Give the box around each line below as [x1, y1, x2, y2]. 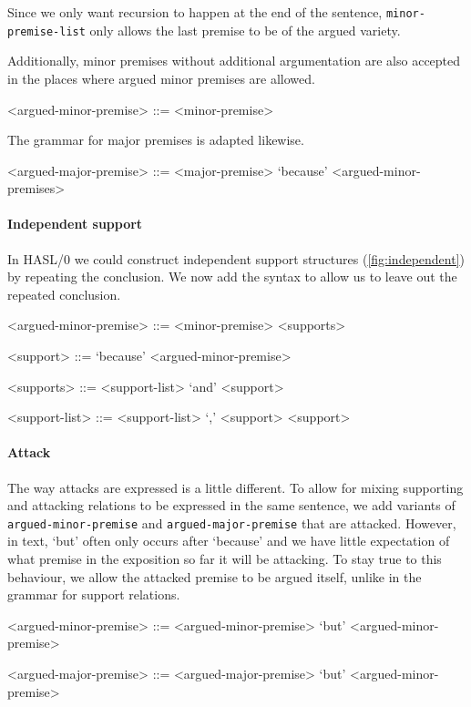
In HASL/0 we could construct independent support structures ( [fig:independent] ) [7, 249, 466, 268]
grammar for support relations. [7, 585, 180, 604]
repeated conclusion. [7, 284, 121, 303]
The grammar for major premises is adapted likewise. [7, 130, 304, 149]
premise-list [7, 25, 86, 38]
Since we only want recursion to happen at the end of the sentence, [7, 3, 383, 21]
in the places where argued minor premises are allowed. [7, 68, 315, 87]
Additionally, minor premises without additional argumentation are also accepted [7, 51, 461, 70]
